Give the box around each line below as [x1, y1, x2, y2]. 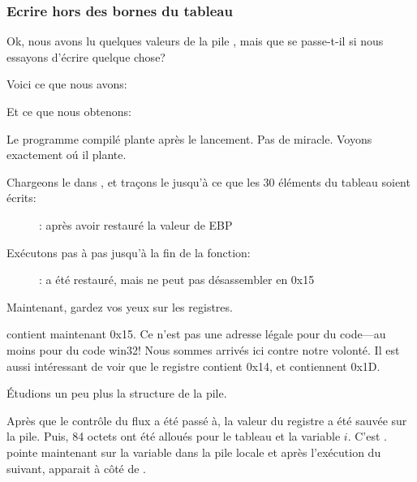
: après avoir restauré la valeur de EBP [39, 216, 233, 233]
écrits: [6, 189, 37, 206]
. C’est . [347, 428, 387, 445]
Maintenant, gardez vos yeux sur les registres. [6, 298, 233, 315]
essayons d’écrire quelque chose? [6, 48, 166, 65]
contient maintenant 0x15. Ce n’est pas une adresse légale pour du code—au [6, 325, 386, 342]
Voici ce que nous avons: [6, 75, 127, 93]
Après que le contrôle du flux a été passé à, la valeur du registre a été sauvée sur [6, 411, 407, 428]
